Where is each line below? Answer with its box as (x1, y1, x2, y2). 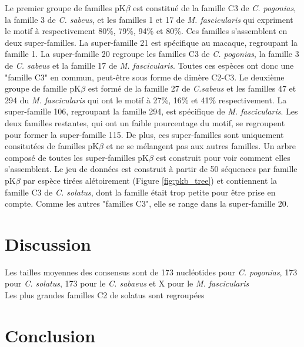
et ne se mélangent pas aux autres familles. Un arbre (106, 140, 296, 152)
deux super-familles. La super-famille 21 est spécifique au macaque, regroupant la (5, 36, 298, 48)
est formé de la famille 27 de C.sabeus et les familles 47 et (88, 82, 296, 95)
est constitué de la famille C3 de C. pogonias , (133, 2, 296, 14)
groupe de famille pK (5, 82, 81, 95)
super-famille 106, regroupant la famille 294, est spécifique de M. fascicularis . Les (5, 105, 298, 117)
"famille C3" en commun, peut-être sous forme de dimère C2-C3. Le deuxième (5, 70, 285, 83)
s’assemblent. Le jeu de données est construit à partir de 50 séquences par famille (5, 163, 298, 175)
